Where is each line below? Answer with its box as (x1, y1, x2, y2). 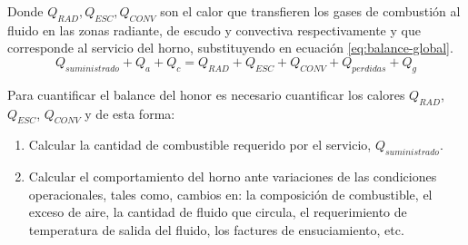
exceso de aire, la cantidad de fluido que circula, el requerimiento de (28, 202, 407, 221)
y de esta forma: (85, 103, 175, 122)
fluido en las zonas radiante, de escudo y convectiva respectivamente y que (7, 20, 421, 39)
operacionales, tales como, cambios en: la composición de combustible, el (28, 184, 433, 203)
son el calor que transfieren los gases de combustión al (160, 2, 461, 20)
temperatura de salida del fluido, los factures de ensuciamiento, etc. (28, 220, 404, 239)
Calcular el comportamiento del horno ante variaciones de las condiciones (28, 167, 437, 186)
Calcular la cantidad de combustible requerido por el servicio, (28, 135, 372, 154)
